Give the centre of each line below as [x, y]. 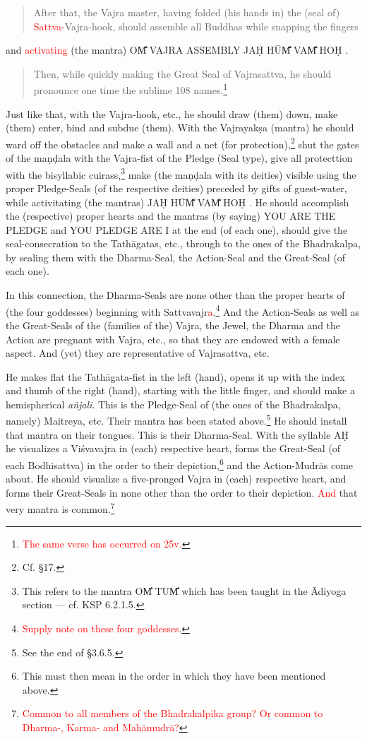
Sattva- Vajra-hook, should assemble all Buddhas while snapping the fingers [196, 26]
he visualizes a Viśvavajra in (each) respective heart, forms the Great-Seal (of [173, 448]
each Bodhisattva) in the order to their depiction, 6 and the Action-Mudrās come [180, 463]
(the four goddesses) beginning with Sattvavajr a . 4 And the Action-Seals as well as [183, 310]
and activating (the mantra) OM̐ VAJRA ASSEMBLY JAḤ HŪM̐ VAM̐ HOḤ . [177, 50]
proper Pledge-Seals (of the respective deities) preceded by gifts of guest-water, [176, 188]
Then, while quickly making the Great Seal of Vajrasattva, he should [182, 73]
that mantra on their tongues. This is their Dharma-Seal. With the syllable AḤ [178, 434]
